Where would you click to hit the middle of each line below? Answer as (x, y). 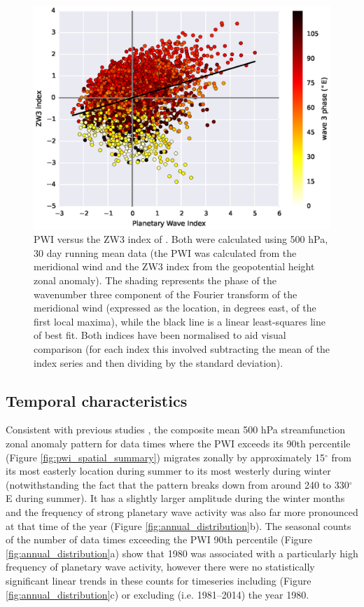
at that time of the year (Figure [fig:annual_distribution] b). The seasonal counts (178, 525)
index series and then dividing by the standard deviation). (159, 362)
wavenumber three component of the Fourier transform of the (166, 294)
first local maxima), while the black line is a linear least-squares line (180, 321)
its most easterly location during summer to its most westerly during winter (168, 471)
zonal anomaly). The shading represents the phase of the (155, 280)
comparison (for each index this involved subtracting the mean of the (182, 349)
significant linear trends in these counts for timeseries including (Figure (159, 580)
